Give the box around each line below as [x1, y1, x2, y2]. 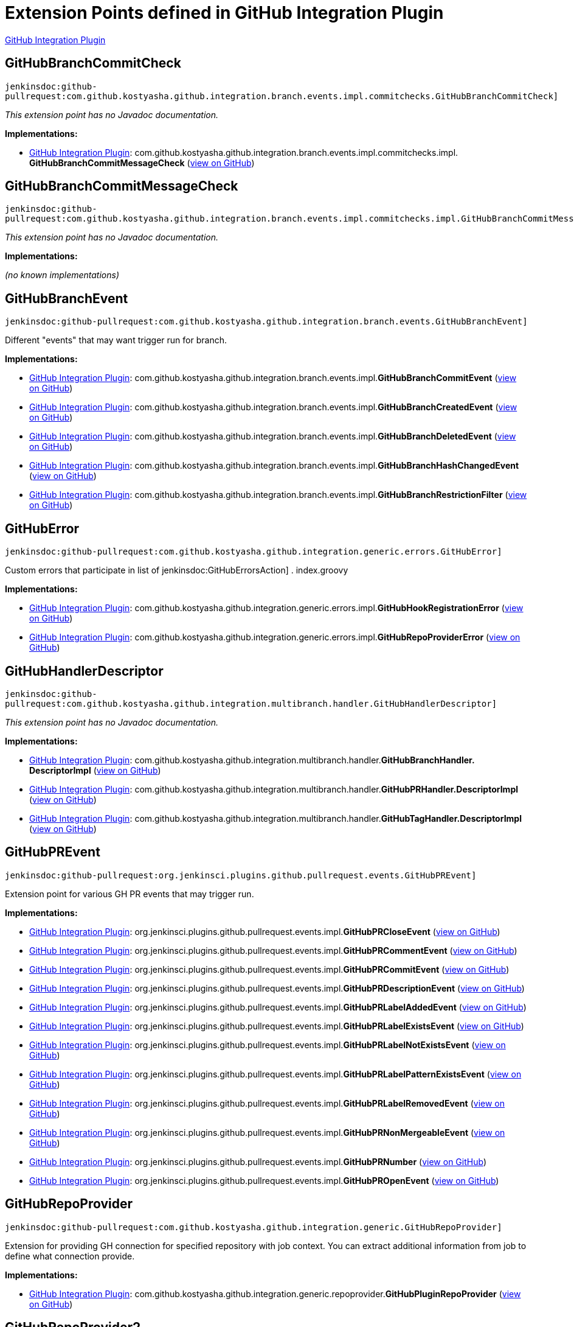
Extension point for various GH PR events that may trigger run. [5, 888, 254, 899]
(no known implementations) [5, 270, 120, 281]
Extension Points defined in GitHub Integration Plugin [5, 2, 444, 23]
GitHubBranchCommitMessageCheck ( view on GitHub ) [29, 157, 255, 168]
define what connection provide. [5, 1250, 135, 1261]
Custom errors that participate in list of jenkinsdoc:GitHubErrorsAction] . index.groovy [5, 565, 348, 576]
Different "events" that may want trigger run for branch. [5, 335, 227, 346]
